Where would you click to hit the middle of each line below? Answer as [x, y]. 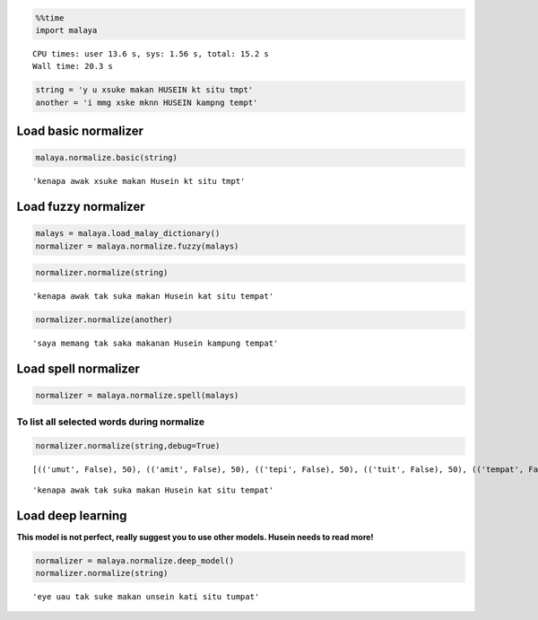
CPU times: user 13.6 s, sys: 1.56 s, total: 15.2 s [151, 53]
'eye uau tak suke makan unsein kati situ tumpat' [146, 597]
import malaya [66, 30]
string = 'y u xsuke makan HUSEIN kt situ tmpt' [144, 90]
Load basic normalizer [80, 131]
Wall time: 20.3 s [73, 66]
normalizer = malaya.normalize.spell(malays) [137, 396]
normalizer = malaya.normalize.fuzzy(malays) [137, 246]
